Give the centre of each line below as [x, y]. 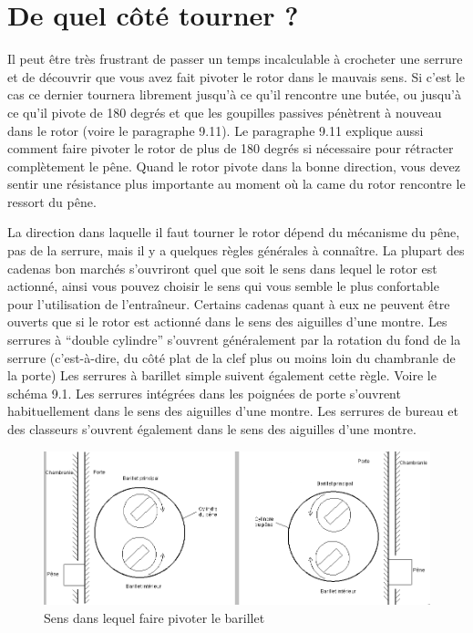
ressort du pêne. [52, 201]
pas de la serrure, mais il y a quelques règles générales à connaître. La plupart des [236, 250]
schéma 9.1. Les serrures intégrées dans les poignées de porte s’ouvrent [204, 393]
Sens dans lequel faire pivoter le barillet [154, 617]
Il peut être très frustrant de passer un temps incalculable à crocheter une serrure [235, 59]
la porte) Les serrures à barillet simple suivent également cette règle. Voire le [222, 375]
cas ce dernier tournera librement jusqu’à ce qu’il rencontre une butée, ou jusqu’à [234, 94]
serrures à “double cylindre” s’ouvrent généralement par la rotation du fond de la [234, 340]
